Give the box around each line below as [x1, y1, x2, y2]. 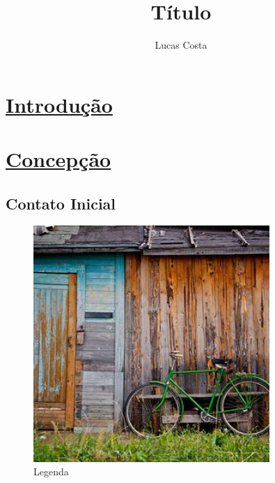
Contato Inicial [6, 192, 116, 214]
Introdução [6, 90, 113, 118]
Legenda [33, 464, 69, 479]
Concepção [6, 145, 111, 173]
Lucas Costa [155, 38, 207, 52]
